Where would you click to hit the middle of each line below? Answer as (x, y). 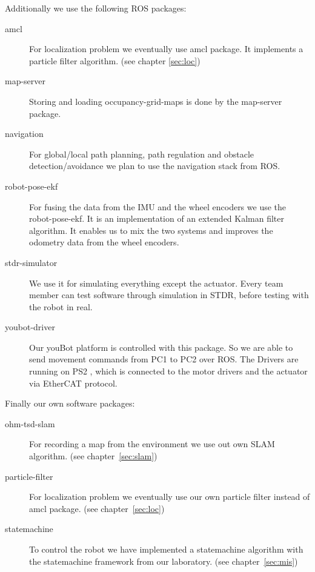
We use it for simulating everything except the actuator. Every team (156, 283)
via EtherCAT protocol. (73, 383)
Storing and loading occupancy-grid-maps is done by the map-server (156, 101)
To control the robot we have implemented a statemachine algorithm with (166, 549)
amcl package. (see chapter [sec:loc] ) (97, 508)
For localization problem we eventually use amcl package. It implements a (166, 49)
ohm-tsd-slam (30, 423)
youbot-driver (30, 327)
